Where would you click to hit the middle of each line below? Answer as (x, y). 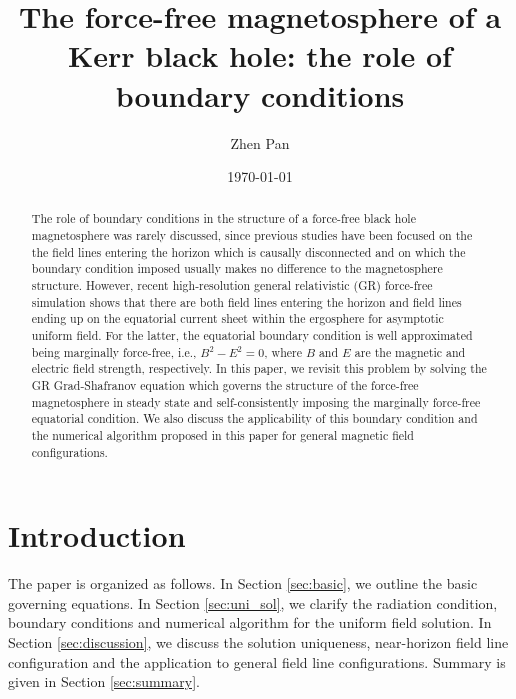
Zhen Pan (260, 142)
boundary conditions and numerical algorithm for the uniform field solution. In (250, 622)
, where (283, 351)
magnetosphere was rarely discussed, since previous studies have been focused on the (252, 235)
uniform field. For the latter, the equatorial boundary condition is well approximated (252, 335)
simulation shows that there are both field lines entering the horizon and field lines (246, 301)
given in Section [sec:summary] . (104, 681)
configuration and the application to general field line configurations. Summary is (257, 661)
